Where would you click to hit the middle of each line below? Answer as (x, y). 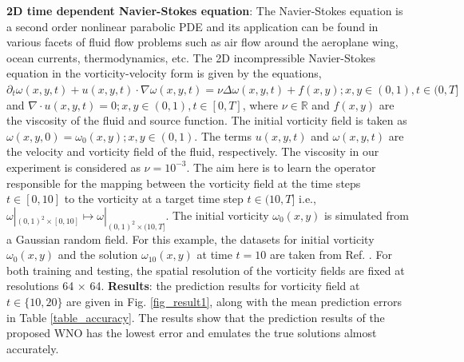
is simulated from (366, 215)
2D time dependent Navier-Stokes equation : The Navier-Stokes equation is (205, 10)
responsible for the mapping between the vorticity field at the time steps (184, 183)
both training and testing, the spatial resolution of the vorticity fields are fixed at (206, 270)
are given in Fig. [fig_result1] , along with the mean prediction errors (234, 301)
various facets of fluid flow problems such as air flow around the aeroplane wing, (202, 42)
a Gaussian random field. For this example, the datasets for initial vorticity (190, 239)
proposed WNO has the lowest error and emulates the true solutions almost (192, 333)
